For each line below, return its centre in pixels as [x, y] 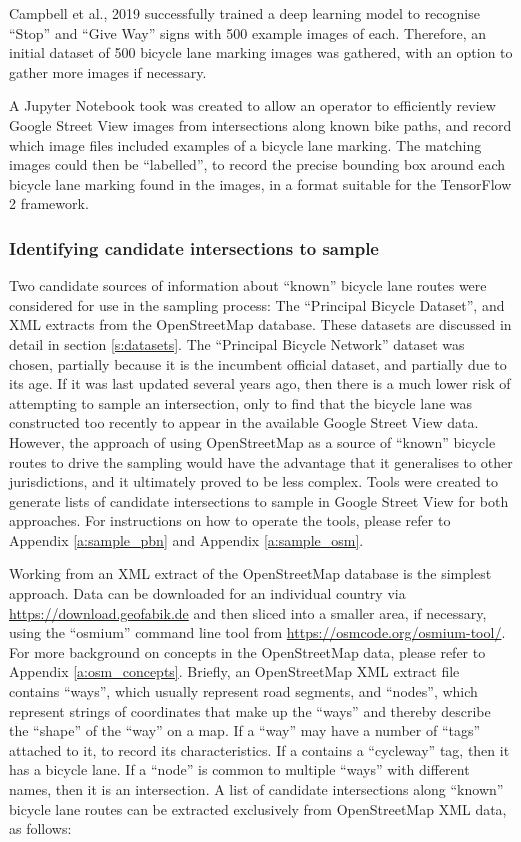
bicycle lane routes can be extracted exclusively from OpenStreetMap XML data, [258, 808]
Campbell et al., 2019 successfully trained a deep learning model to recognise [244, 13]
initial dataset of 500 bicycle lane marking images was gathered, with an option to [261, 52]
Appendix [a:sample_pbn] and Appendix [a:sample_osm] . [186, 539]
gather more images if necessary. [108, 71]
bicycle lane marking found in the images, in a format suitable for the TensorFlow [260, 183]
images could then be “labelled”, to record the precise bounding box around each [257, 164]
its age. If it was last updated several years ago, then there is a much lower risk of [260, 383]
